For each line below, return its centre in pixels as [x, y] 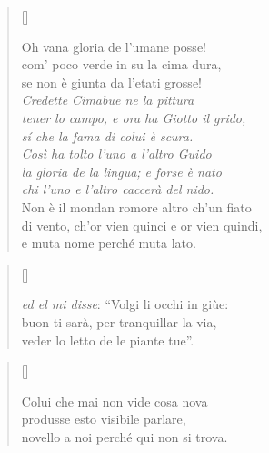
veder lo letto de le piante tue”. [108, 340]
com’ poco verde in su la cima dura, [121, 64]
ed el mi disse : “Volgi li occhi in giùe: [125, 304]
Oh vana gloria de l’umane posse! [114, 46]
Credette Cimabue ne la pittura [108, 100]
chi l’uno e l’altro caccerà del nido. [118, 189]
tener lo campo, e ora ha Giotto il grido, [134, 117]
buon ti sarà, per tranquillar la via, [119, 321]
